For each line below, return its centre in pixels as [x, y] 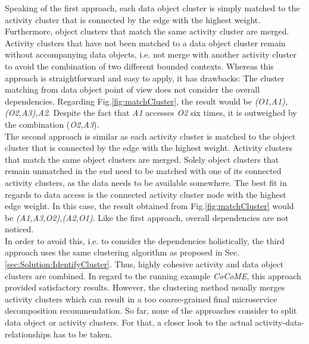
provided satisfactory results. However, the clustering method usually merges [145, 287]
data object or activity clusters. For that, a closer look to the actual [129, 322]
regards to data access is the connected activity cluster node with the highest [146, 194]
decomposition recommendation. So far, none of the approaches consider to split [151, 310]
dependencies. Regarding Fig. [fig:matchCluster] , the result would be [128, 101]
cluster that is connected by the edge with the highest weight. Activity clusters [149, 148]
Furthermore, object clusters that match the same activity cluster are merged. [147, 31]
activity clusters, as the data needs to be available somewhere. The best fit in [146, 182]
